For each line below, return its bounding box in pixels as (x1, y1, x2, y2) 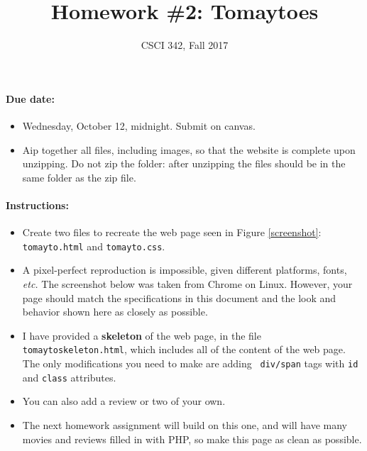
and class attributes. (22, 369, 116, 384)
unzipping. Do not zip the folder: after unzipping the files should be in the (22, 156, 346, 171)
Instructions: (6, 197, 69, 212)
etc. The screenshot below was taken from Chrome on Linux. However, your (22, 276, 353, 291)
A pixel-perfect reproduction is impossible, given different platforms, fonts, (22, 262, 347, 277)
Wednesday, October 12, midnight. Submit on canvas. (22, 118, 256, 133)
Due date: (6, 91, 55, 106)
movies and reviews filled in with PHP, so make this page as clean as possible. (22, 431, 362, 446)
